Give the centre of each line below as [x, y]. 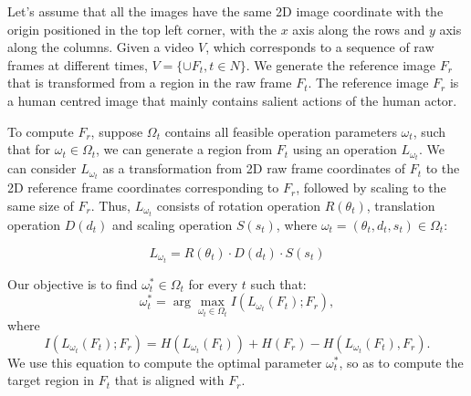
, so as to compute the [401, 362]
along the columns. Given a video [101, 47]
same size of [41, 205]
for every [213, 283]
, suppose [117, 131]
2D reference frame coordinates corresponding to [143, 188]
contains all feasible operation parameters [281, 131]
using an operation [345, 149]
